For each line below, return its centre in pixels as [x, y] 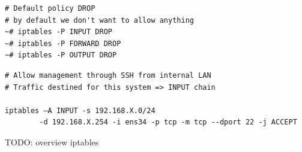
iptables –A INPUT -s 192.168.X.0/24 [80, 110]
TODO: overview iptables [52, 142]
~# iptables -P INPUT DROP [59, 32]
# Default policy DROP [50, 8]
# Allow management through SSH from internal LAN [108, 75]
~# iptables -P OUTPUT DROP [61, 55]
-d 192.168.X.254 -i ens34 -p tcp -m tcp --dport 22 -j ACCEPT [168, 122]
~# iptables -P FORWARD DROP [63, 43]
